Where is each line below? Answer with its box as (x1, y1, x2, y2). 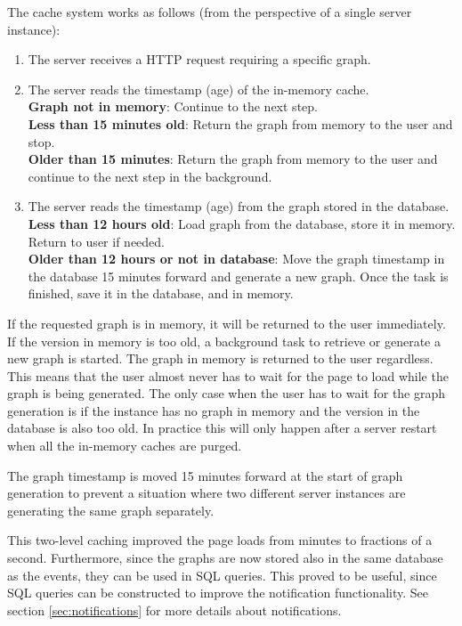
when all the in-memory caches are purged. (7, 436, 242, 455)
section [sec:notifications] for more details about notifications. (7, 600, 342, 619)
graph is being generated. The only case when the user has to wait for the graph (7, 384, 446, 402)
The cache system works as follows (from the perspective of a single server (7, 3, 412, 20)
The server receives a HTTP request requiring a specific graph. (28, 50, 371, 69)
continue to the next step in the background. (28, 167, 272, 185)
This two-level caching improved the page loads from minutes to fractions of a (7, 531, 433, 549)
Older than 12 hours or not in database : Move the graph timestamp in (28, 249, 445, 268)
